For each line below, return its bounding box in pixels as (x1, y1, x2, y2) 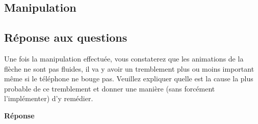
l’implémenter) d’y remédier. (4, 93, 93, 104)
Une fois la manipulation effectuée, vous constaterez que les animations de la (4, 53, 244, 64)
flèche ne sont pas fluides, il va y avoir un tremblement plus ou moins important (4, 63, 254, 74)
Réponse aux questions (4, 29, 127, 45)
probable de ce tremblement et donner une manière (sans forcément (4, 83, 215, 94)
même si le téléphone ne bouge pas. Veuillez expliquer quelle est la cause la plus (4, 73, 253, 84)
